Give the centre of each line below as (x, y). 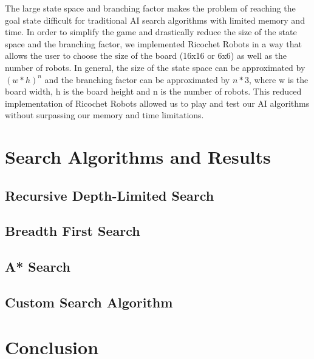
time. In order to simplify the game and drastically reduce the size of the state (151, 32)
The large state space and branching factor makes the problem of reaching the (150, 8)
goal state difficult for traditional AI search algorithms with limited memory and (155, 20)
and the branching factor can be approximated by (137, 79)
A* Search (38, 267)
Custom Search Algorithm (89, 302)
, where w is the (278, 79)
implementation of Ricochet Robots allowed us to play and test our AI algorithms (157, 103)
